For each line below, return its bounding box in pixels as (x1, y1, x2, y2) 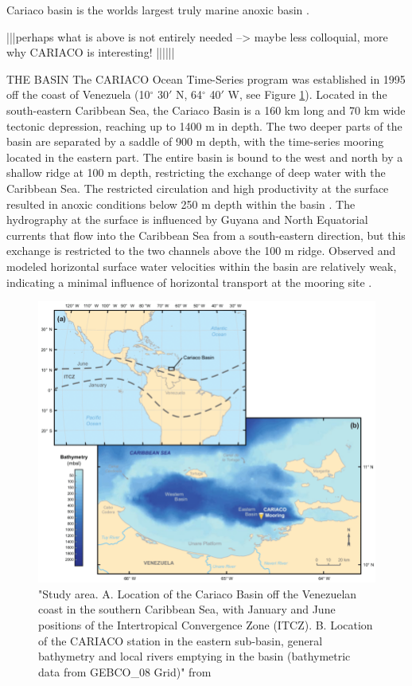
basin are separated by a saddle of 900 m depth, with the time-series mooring (6, 133, 384, 150)
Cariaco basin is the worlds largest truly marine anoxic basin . (6, 2, 309, 18)
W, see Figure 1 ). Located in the (227, 86, 387, 103)
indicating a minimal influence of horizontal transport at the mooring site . (6, 273, 372, 290)
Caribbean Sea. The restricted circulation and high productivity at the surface (6, 179, 389, 196)
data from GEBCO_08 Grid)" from (38, 663, 212, 680)
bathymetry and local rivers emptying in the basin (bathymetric (38, 648, 351, 664)
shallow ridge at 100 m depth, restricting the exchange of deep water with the (6, 164, 386, 181)
